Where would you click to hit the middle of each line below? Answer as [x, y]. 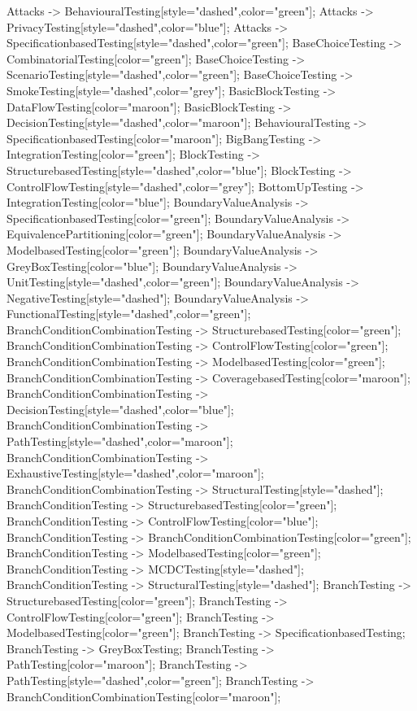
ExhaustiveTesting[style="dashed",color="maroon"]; [135, 473]
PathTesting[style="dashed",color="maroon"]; [120, 441]
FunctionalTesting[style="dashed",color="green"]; [129, 314]
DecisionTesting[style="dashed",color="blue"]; [120, 409]
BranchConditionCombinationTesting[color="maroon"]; [144, 696]
